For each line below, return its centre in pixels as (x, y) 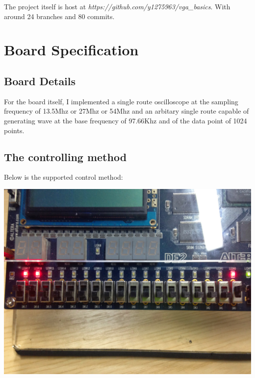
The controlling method (65, 156)
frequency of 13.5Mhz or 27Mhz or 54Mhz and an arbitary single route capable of (127, 111)
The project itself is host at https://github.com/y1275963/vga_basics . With (117, 6)
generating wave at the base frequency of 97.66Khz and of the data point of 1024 (126, 120)
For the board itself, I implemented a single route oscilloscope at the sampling (121, 101)
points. (14, 130)
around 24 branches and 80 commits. (59, 16)
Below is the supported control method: (64, 177)
